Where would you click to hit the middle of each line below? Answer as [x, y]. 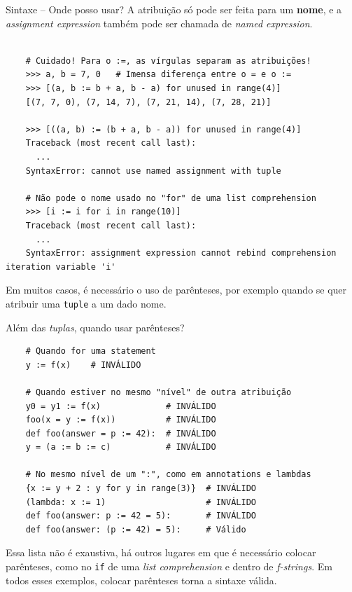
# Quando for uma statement [91, 351]
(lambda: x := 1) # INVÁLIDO [141, 502]
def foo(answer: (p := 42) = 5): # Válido [136, 529]
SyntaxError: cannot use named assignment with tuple [153, 171]
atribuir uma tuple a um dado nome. [86, 303]
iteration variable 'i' [61, 267]
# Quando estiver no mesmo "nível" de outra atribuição [159, 392]
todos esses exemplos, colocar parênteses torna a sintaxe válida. [141, 580]
